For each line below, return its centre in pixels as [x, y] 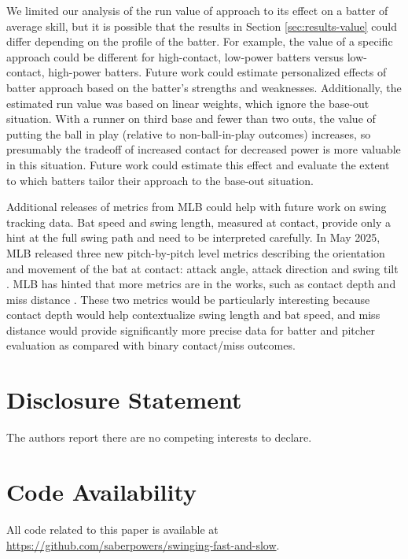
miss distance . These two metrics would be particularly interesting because [188, 299]
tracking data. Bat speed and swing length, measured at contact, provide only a [198, 222]
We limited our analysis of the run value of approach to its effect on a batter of [197, 10]
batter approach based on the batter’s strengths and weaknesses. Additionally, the [204, 87]
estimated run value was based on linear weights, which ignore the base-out [188, 103]
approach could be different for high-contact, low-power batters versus [175, 56]
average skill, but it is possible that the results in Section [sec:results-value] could [202, 26]
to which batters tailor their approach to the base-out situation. [160, 180]
